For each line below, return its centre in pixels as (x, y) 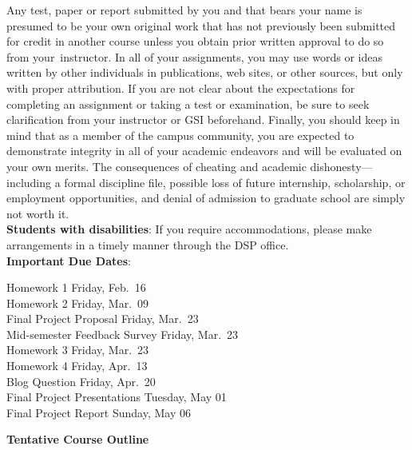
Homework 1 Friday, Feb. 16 (76, 287)
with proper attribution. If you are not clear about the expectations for (181, 88)
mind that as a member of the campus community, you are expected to (180, 135)
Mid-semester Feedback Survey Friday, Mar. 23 (123, 334)
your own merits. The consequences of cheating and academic (156, 166)
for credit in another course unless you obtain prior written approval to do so (195, 41)
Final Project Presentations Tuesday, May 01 (117, 397)
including (29, 182)
